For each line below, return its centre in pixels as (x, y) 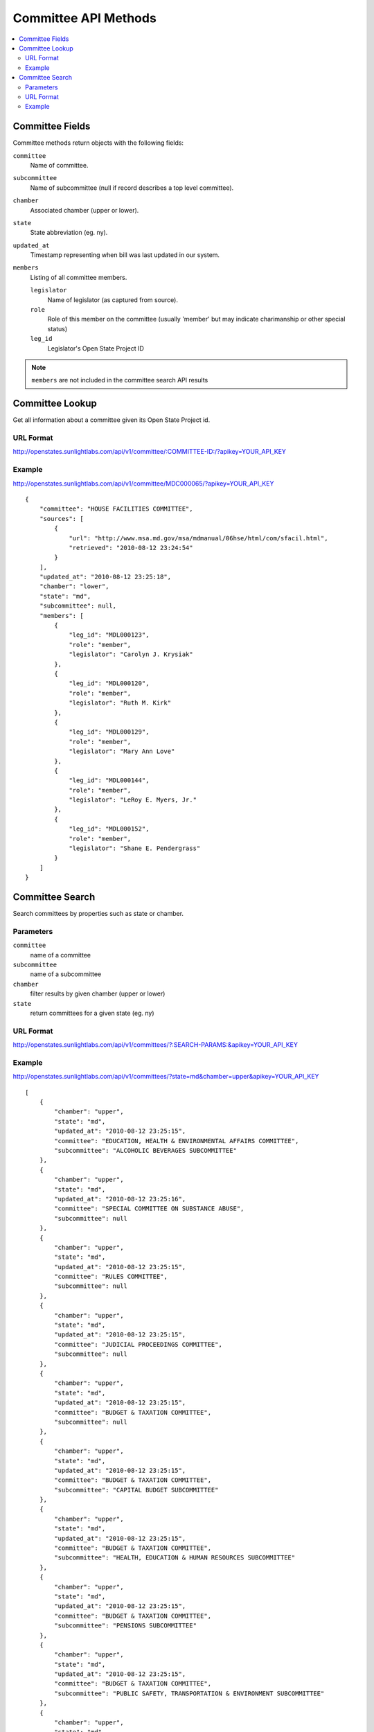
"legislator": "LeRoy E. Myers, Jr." (133, 800)
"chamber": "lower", (74, 586)
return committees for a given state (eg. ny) (92, 1013)
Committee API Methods (85, 18)
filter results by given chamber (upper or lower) (98, 993)
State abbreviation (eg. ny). (69, 233)
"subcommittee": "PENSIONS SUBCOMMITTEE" (126, 1626)
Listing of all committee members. (79, 277)
